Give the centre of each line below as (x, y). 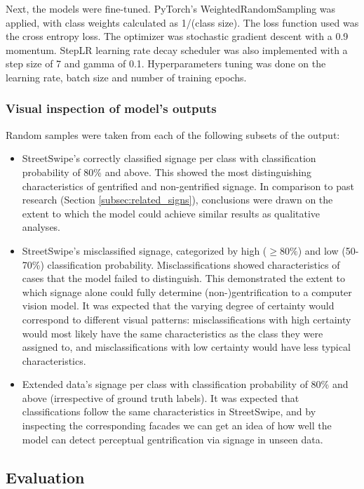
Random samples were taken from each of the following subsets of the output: (173, 134)
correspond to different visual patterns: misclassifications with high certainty (187, 319)
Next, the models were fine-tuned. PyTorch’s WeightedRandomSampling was (171, 8)
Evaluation (45, 477)
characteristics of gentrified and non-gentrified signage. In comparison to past (188, 186)
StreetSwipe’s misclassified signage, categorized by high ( (144, 250)
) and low (318, 250)
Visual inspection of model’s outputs (111, 108)
